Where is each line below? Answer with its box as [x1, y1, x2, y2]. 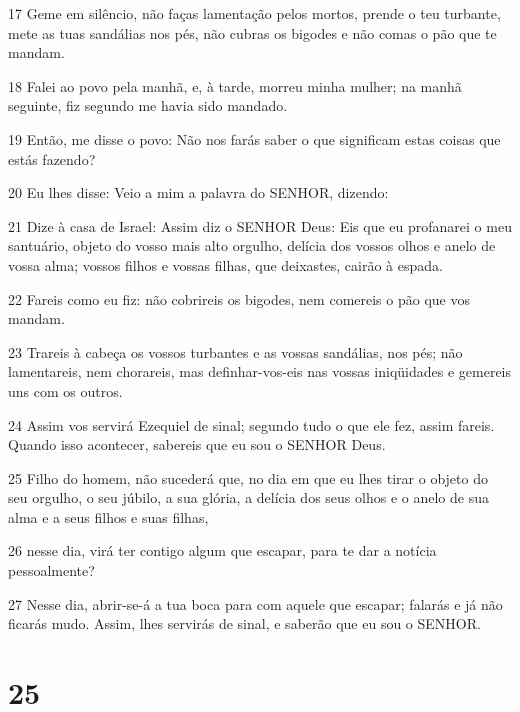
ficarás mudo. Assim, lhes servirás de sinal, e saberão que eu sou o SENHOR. [8, 613, 481, 634]
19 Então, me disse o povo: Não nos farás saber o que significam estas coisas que [8, 128, 501, 149]
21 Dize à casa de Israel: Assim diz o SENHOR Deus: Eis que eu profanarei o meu [8, 215, 512, 236]
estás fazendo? [8, 148, 96, 169]
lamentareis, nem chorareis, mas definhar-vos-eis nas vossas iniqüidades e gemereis [8, 361, 512, 382]
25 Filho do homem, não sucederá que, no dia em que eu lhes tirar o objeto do [8, 467, 488, 488]
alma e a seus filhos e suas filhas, [8, 506, 209, 527]
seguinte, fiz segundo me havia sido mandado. [8, 95, 288, 116]
